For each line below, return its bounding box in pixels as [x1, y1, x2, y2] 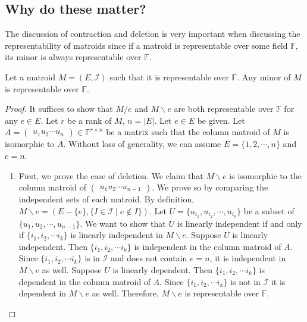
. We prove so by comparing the [152, 181, 268, 193]
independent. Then [18, 240, 87, 252]
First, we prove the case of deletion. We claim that [18, 169, 203, 182]
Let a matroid [5, 70, 56, 83]
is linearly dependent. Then [112, 263, 213, 276]
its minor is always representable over [5, 51, 142, 63]
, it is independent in [209, 252, 286, 264]
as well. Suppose [42, 263, 102, 276]
